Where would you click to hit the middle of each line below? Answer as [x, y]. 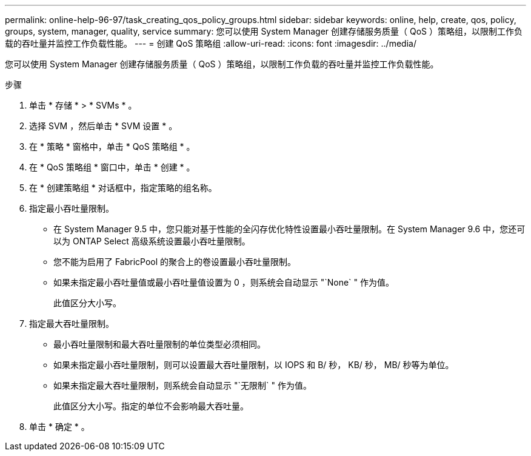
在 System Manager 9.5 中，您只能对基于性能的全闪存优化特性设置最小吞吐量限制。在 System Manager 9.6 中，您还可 [289, 229]
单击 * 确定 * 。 [59, 427]
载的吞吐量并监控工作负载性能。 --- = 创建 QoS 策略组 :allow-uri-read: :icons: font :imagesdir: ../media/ [211, 43]
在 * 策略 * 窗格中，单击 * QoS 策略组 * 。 [112, 146]
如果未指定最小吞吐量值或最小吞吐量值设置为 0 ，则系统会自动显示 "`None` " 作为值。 [224, 282]
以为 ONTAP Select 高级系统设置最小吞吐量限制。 [152, 241]
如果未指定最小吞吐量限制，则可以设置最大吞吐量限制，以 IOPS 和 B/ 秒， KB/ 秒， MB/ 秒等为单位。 [254, 365]
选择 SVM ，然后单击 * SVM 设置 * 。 [103, 126]
